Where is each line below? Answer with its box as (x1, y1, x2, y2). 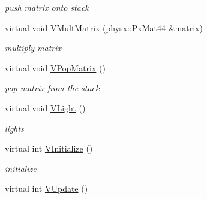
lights (5, 122, 24, 134)
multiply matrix (5, 41, 62, 54)
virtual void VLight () (5, 101, 86, 114)
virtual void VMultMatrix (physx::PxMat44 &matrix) (5, 21, 203, 34)
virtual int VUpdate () (5, 182, 88, 195)
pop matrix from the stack (5, 82, 100, 94)
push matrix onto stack (5, 1, 89, 13)
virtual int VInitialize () (5, 142, 93, 155)
